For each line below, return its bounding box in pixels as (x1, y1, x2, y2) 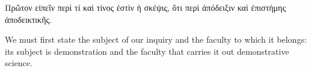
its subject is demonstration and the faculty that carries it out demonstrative (5, 45, 289, 57)
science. (5, 57, 32, 69)
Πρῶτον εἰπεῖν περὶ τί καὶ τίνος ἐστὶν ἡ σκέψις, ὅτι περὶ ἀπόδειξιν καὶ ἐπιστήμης (5, 1, 286, 13)
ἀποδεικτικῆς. (5, 13, 52, 25)
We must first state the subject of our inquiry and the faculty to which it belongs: (5, 33, 307, 46)
